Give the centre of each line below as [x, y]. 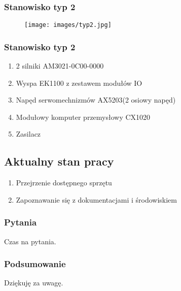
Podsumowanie [35, 264]
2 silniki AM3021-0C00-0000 [60, 66]
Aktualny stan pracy [59, 161]
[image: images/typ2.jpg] [68, 25]
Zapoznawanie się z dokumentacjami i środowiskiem [96, 199]
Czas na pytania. [30, 241]
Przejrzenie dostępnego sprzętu [64, 183]
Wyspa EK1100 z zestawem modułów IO [79, 83]
